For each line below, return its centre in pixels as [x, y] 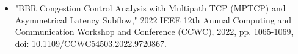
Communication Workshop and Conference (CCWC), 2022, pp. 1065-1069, [154, 31]
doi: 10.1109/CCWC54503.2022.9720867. [91, 43]
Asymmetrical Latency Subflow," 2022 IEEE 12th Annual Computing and [153, 19]
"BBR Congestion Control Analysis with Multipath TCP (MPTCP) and [150, 8]
